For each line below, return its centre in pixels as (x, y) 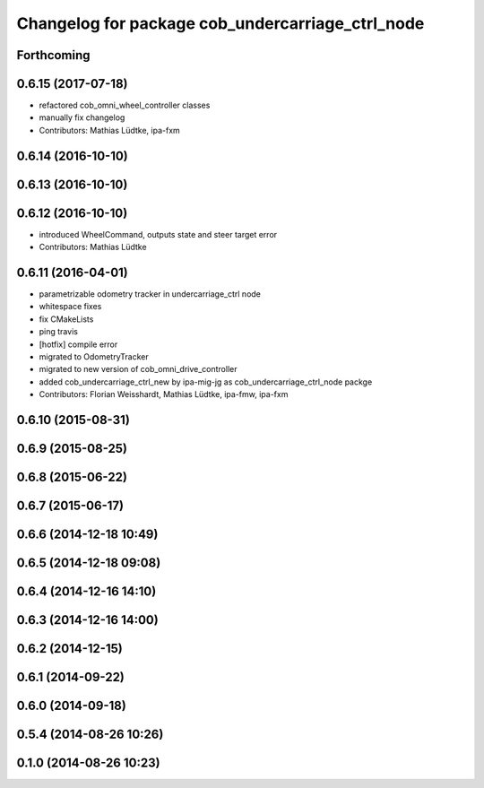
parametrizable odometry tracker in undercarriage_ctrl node (150, 294)
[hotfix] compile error (78, 344)
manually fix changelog (82, 117)
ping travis (58, 332)
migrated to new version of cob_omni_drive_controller (138, 369)
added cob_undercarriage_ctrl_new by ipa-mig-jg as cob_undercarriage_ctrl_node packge (206, 382)
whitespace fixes (70, 307)
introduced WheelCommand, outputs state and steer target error (158, 234)
